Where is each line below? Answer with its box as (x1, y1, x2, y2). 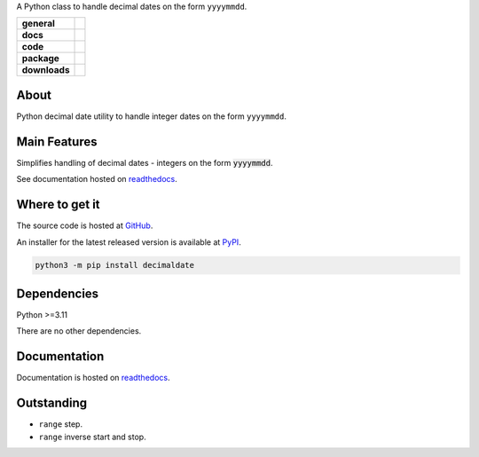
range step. (38, 419, 83, 429)
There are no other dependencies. (16, 326, 142, 336)
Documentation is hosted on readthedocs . (16, 373, 170, 383)
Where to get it (16, 197, 101, 212)
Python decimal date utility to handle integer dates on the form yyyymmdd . (16, 111, 287, 122)
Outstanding (16, 396, 88, 411)
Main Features (16, 134, 98, 149)
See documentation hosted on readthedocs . (16, 174, 177, 185)
